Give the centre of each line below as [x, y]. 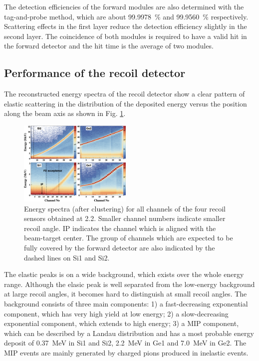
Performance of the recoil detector [95, 73]
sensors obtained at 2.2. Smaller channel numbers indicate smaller [125, 218]
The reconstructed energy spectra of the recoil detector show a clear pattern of [125, 94]
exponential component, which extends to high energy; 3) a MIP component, [122, 323]
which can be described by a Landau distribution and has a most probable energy [129, 333]
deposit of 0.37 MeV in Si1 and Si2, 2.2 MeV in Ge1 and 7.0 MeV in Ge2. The [125, 343]
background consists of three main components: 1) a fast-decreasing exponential [126, 303]
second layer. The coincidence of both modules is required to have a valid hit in [126, 36]
